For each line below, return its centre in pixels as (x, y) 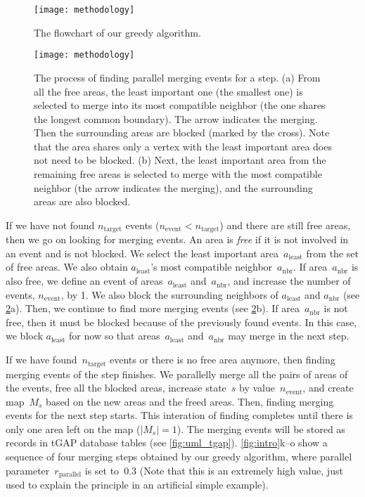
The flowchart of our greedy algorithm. (117, 32)
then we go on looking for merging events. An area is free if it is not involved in (177, 239)
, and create (328, 388)
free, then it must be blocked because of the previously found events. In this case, (181, 322)
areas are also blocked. (82, 201)
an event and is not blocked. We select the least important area (142, 253)
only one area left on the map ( (73, 428)
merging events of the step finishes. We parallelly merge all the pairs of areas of (177, 374)
